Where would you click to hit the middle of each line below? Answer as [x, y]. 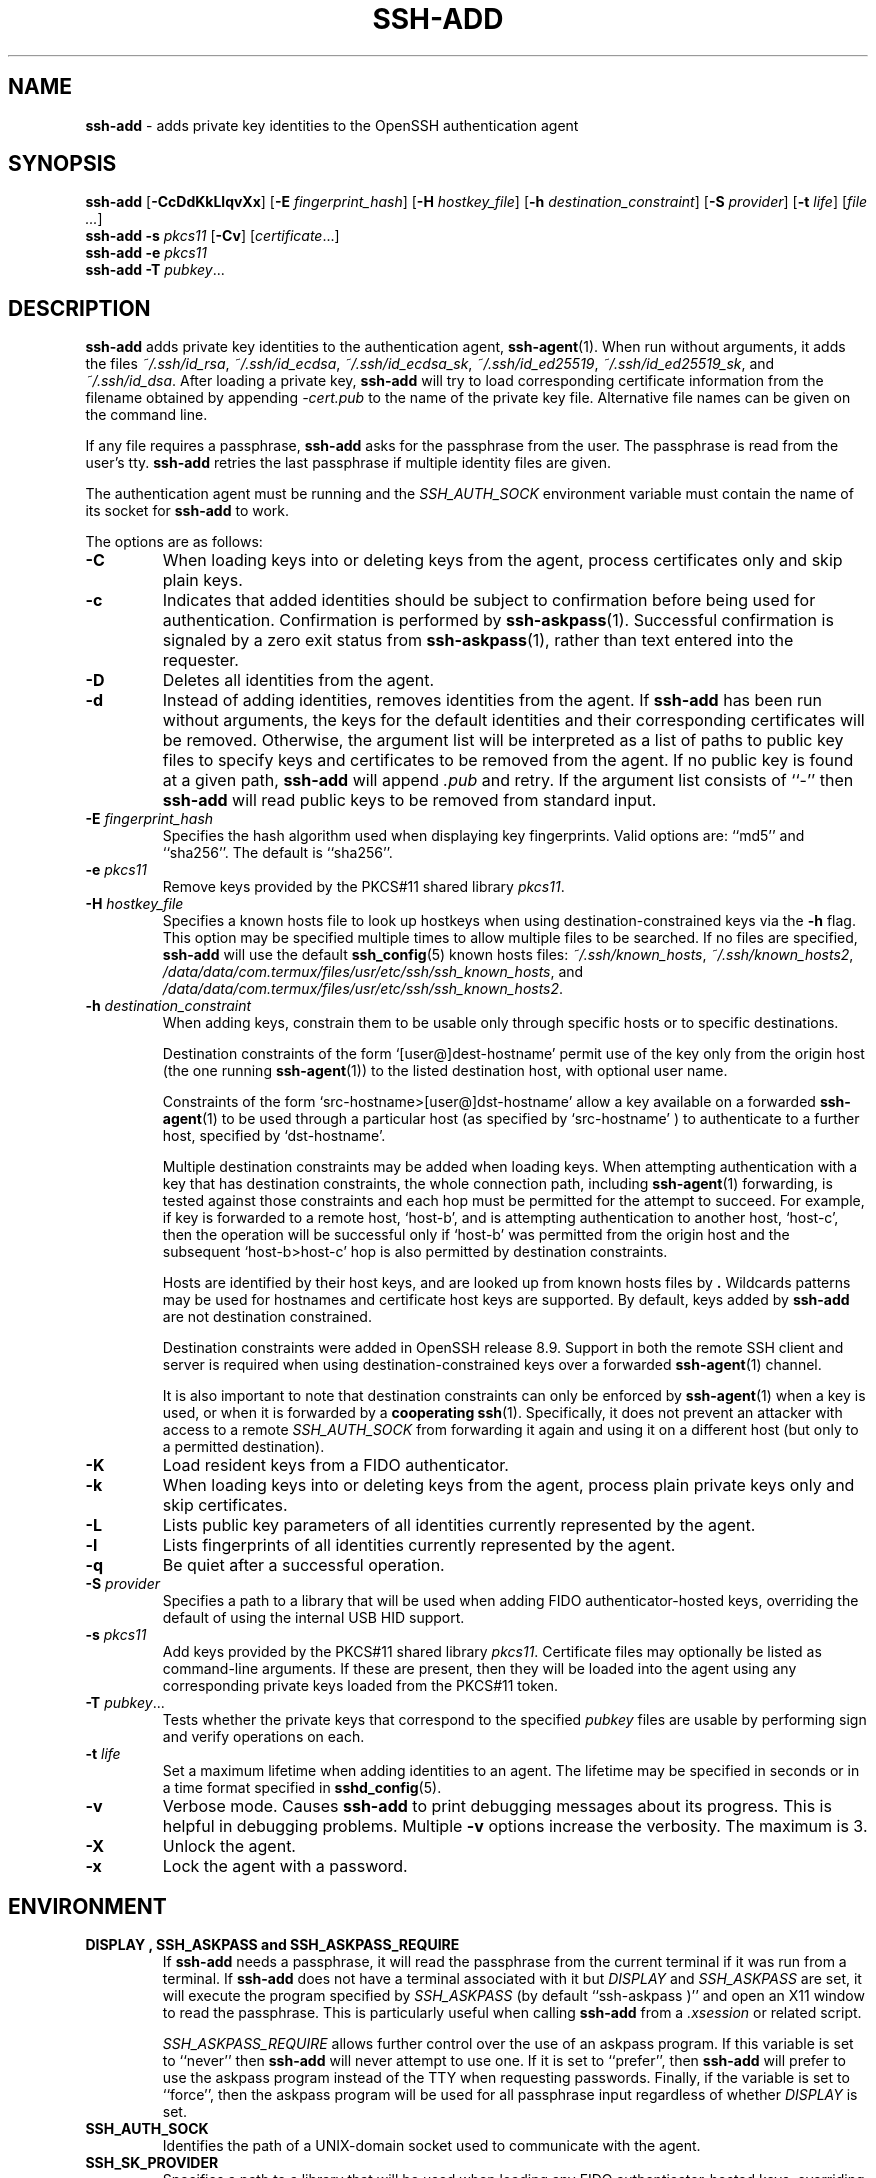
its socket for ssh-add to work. [187, 511]
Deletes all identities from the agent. [298, 680]
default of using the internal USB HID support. [313, 1618]
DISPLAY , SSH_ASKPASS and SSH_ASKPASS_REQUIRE [272, 1945]
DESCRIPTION [79, 308]
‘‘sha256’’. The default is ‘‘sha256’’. [277, 853]
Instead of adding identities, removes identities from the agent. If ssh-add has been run [492, 700]
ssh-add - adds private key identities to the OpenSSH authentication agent [332, 125]
